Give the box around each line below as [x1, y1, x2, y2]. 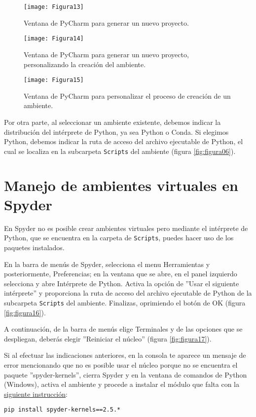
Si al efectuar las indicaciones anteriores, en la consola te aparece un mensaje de [4, 350, 246, 360]
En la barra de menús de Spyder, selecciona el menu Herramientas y [4, 259, 210, 269]
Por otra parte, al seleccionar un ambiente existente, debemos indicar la [4, 116, 221, 127]
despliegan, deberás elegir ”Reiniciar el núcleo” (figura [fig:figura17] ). [4, 333, 212, 343]
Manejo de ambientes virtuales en [4, 175, 238, 195]
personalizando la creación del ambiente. [24, 59, 146, 69]
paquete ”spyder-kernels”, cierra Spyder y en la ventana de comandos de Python [4, 369, 247, 379]
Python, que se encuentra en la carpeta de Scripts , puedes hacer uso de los [4, 232, 234, 243]
